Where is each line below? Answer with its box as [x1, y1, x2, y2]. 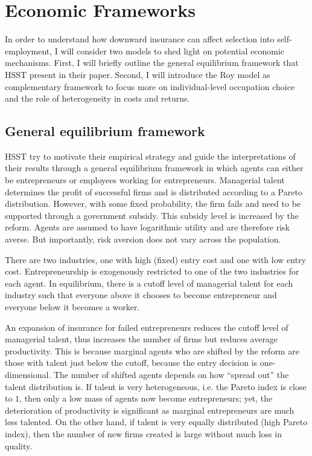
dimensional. [5, 368, 51, 380]
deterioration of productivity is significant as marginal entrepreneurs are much [5, 403, 294, 416]
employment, [5, 44, 53, 57]
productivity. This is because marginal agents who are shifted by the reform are [5, 344, 299, 357]
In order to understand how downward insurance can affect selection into [5, 33, 275, 45]
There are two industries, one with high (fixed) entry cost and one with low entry [5, 253, 306, 265]
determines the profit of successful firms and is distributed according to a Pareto [5, 185, 302, 198]
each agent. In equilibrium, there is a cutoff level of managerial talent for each [5, 276, 293, 289]
